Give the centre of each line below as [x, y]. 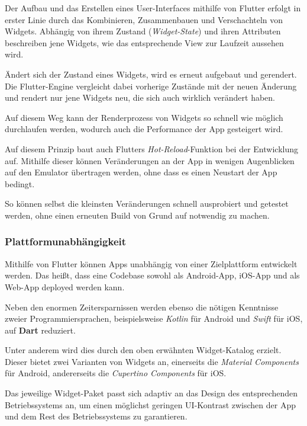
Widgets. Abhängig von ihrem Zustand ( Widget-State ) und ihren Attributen [143, 31]
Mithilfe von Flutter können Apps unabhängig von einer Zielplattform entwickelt [151, 263]
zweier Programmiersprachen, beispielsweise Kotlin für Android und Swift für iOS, [154, 318]
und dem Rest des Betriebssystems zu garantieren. [96, 416]
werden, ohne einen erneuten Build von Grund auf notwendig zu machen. [137, 215]
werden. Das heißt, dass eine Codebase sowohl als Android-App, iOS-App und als [152, 275]
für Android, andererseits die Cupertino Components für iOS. [116, 373]
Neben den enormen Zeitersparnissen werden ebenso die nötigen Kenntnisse [142, 307]
